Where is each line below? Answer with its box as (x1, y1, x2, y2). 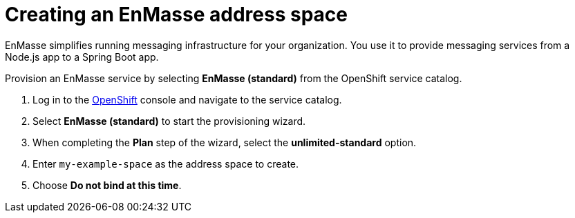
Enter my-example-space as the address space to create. (32, 157, 299, 170)
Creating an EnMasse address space (5, 3, 348, 26)
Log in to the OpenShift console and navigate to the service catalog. (32, 93, 342, 106)
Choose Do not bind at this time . (32, 179, 182, 191)
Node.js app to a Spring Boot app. (5, 50, 159, 63)
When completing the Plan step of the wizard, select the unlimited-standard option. (32, 136, 417, 148)
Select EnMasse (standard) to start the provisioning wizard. (32, 115, 306, 127)
